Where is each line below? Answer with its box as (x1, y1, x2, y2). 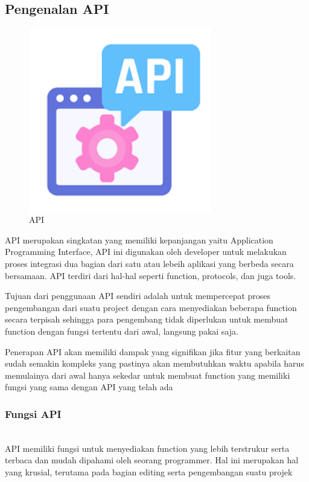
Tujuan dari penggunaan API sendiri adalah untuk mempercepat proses (5, 289, 271, 302)
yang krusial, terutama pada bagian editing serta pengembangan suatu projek (5, 465, 293, 478)
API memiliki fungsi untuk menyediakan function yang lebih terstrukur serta (5, 442, 290, 454)
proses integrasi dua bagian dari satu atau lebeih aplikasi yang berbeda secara (5, 257, 294, 269)
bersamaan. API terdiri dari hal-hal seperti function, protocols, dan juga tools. (5, 269, 296, 281)
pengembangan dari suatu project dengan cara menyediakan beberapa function (5, 301, 297, 313)
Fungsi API (5, 406, 62, 421)
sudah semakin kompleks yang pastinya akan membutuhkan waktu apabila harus (5, 357, 304, 370)
